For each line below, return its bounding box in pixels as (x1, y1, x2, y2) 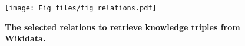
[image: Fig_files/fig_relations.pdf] (5, 4, 157, 12)
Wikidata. (5, 32, 46, 44)
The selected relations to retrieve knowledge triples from (5, 20, 240, 33)
